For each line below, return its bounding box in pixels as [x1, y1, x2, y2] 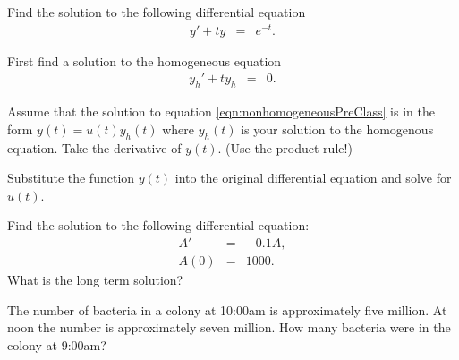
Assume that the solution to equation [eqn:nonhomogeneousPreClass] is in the [7, 102, 435, 121]
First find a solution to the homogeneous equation [7, 51, 282, 70]
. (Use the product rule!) [217, 138, 353, 157]
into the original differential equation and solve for [174, 168, 452, 187]
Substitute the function [7, 168, 135, 187]
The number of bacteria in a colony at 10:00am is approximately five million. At [7, 300, 447, 319]
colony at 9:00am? [7, 335, 106, 354]
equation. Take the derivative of [7, 138, 182, 157]
